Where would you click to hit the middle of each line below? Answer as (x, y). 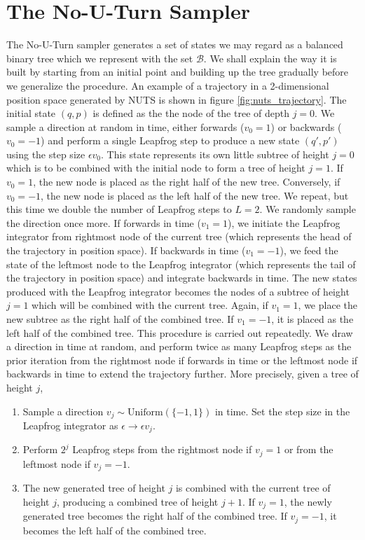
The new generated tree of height (94, 488)
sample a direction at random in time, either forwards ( (125, 126)
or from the (309, 449)
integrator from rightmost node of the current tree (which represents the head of (179, 236)
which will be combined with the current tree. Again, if (150, 305)
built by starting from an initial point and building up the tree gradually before (178, 72)
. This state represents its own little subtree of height (215, 154)
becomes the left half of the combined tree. (115, 530)
